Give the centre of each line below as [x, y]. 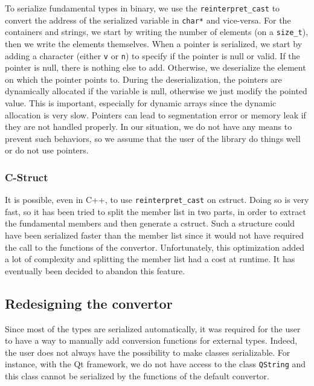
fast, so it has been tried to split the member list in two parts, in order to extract [155, 211]
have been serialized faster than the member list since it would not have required [155, 235]
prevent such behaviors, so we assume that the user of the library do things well [153, 138]
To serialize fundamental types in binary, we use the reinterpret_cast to [143, 8]
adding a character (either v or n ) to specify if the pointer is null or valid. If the [152, 55]
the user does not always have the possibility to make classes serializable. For [148, 352]
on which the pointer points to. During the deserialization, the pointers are [143, 79]
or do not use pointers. [47, 150]
